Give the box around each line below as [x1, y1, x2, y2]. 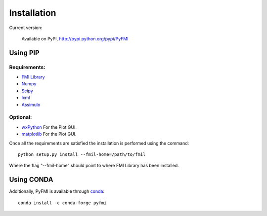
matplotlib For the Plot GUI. [21, 131, 77, 137]
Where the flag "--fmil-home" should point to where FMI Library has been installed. [9, 163, 179, 169]
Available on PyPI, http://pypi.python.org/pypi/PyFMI [21, 36, 129, 41]
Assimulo [21, 102, 41, 108]
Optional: [9, 114, 32, 121]
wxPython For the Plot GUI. [21, 124, 77, 130]
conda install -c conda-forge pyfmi [18, 200, 107, 206]
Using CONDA [9, 176, 53, 184]
